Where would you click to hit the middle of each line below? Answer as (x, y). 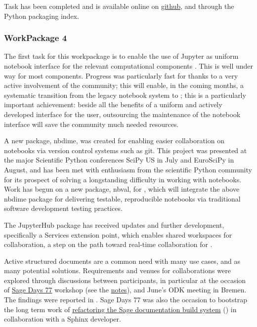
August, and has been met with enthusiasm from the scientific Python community (128, 169)
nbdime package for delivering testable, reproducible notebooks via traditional (122, 198)
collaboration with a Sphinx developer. (63, 319)
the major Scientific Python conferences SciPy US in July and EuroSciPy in (119, 160)
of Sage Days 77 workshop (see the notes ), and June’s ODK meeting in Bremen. (125, 290)
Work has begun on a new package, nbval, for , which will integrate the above (122, 189)
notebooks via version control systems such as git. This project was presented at (126, 150)
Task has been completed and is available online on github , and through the (119, 6)
